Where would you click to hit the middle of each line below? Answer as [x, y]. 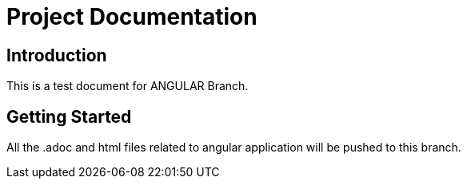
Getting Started [69, 116]
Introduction [57, 55]
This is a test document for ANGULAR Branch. [128, 86]
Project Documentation [132, 17]
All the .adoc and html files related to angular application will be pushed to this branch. [234, 148]
